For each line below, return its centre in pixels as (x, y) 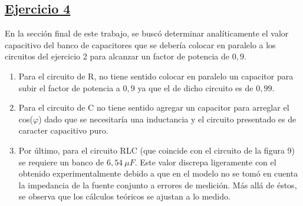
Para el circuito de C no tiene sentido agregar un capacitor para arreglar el (154, 107)
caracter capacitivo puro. (63, 130)
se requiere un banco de (61, 162)
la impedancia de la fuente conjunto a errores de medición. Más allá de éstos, (158, 185)
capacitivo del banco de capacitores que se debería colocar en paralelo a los (140, 44)
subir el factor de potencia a (69, 87)
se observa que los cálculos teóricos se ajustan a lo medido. (124, 196)
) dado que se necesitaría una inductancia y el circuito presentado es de (167, 119)
